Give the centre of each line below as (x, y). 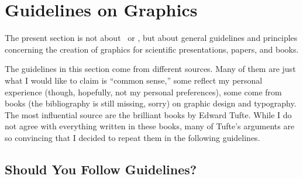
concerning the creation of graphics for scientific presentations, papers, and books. (152, 49)
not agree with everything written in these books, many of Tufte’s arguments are (150, 126)
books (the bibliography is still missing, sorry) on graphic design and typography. (151, 103)
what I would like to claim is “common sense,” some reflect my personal (134, 80)
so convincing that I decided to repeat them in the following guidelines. (132, 137)
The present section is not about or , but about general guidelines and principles (151, 38)
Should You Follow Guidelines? (101, 169)
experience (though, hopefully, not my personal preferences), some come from (143, 92)
